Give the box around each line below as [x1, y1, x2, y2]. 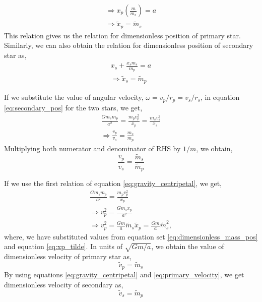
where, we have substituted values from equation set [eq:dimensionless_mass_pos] [4, 231, 258, 241]
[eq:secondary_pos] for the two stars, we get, [4, 102, 143, 112]
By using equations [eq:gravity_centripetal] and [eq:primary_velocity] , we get [4, 269, 244, 280]
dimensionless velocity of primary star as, [4, 251, 132, 262]
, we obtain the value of [151, 241, 224, 252]
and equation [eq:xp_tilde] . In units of [4, 241, 123, 252]
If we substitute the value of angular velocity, [4, 92, 144, 102]
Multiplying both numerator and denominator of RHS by [4, 143, 181, 153]
